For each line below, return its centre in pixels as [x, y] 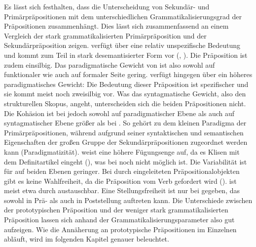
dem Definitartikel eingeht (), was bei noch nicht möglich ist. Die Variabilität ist [126, 161]
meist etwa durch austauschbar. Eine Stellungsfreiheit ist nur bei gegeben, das [122, 190]
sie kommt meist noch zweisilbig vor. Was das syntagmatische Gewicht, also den [125, 94]
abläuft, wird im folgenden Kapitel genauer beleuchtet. [87, 239]
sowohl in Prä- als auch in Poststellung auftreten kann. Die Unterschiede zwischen [128, 200]
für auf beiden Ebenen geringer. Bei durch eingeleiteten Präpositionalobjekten [122, 171]
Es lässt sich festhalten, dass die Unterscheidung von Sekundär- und [107, 6]
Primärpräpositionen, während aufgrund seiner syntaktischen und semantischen [124, 132]
